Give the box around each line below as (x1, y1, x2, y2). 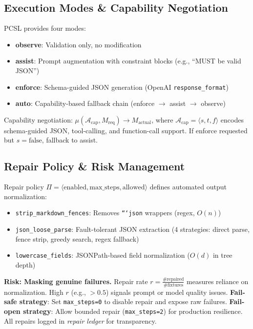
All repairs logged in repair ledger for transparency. (4, 315, 157, 326)
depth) (15, 259, 36, 269)
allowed (122, 184, 145, 191)
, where (151, 114, 173, 124)
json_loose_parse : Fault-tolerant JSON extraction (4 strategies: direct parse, (15, 224, 250, 234)
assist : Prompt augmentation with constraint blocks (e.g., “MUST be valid (15, 56, 241, 66)
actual (138, 120, 151, 125)
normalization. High (4, 287, 63, 297)
